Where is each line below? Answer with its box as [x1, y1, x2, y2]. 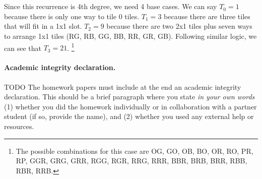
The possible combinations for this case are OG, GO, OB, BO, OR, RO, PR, [16, 145, 253, 156]
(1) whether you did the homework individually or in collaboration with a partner [4, 101, 257, 111]
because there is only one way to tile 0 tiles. [4, 11, 140, 21]
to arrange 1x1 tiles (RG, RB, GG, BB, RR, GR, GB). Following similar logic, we [4, 30, 257, 41]
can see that [4, 42, 41, 53]
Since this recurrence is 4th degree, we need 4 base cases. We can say [4, 1, 217, 12]
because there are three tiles [164, 11, 250, 21]
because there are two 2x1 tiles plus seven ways [106, 21, 252, 31]
